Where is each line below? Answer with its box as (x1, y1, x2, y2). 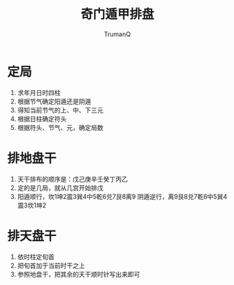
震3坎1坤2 (17, 200, 47, 210)
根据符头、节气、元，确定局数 (17, 123, 103, 131)
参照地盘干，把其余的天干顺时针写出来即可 (17, 270, 140, 278)
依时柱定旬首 (17, 252, 54, 261)
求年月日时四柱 (17, 88, 61, 96)
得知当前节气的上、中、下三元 (17, 105, 103, 114)
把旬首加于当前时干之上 (17, 261, 85, 270)
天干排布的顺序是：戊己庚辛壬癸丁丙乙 (17, 175, 128, 183)
